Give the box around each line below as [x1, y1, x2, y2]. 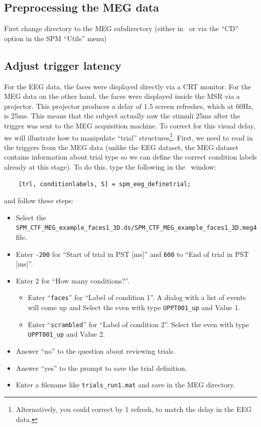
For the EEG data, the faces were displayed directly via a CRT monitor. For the [4, 81, 251, 91]
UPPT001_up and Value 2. [28, 329, 105, 339]
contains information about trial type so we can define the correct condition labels [4, 152, 257, 162]
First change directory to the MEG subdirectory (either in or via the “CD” [4, 23, 239, 34]
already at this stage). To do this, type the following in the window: [4, 162, 216, 172]
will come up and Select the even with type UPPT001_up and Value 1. [28, 302, 240, 313]
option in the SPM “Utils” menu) [4, 33, 107, 43]
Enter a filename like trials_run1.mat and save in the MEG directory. [16, 379, 235, 390]
